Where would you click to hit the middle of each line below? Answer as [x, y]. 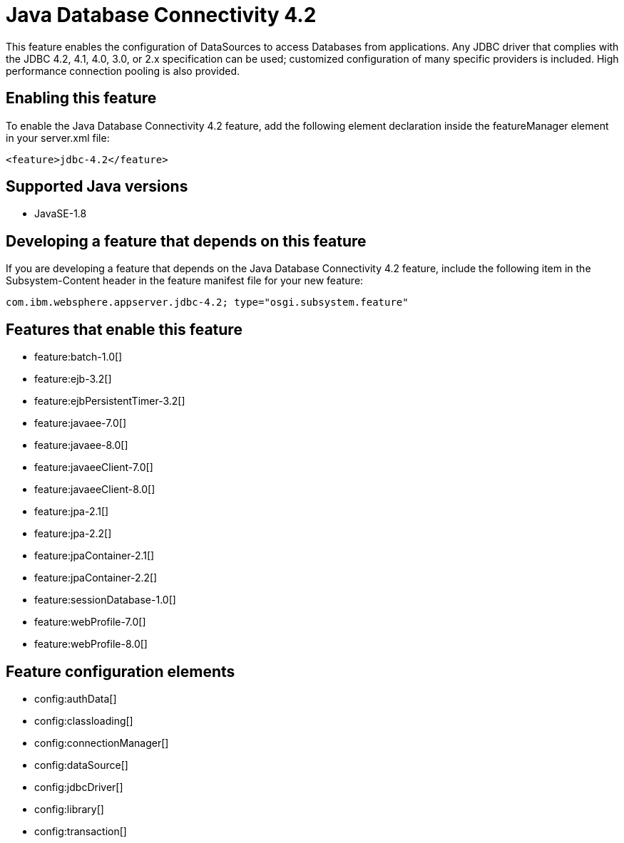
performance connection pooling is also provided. [123, 71]
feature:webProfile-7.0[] [90, 622]
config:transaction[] [81, 831]
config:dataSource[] [81, 765]
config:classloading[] [84, 720]
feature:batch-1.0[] [78, 357]
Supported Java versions [97, 187]
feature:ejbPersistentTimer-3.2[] [110, 401]
